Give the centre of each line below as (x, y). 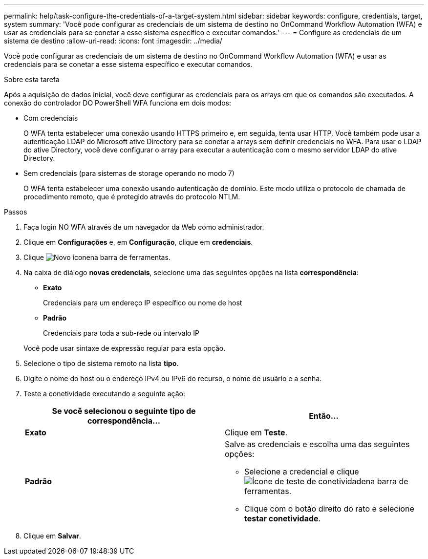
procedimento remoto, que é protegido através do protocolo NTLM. (132, 197)
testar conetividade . (283, 518)
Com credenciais (51, 118)
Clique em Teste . (256, 432)
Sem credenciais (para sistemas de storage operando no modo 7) (129, 173)
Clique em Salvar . (52, 536)
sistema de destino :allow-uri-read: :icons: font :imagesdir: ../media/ (113, 41)
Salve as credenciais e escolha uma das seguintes (317, 444)
